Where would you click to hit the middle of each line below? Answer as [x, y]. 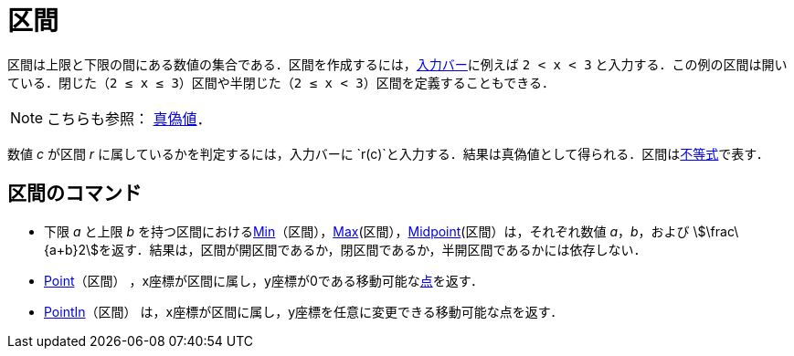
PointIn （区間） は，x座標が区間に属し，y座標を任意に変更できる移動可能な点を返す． [304, 311]
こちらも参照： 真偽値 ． [129, 118]
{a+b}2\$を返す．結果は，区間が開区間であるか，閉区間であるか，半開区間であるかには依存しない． [345, 249]
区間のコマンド [74, 194]
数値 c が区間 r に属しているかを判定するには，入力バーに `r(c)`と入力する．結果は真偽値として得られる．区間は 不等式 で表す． [388, 153]
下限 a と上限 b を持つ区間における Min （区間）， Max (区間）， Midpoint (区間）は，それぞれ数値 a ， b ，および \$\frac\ [392, 231]
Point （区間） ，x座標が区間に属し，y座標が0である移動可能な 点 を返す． [264, 280]
